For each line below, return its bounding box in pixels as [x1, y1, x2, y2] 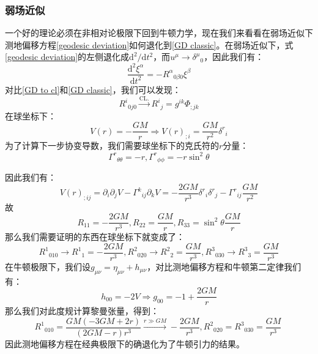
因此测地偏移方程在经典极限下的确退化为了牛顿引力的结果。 [5, 337, 245, 350]
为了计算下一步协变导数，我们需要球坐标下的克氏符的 [5, 139, 219, 152]
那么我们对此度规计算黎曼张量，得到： [5, 304, 159, 317]
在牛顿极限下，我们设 [5, 260, 91, 273]
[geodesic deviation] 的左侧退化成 [5, 50, 130, 63]
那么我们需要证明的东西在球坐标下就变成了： [5, 230, 185, 243]
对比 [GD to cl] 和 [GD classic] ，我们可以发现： [5, 83, 181, 96]
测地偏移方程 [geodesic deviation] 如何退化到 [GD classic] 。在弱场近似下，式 [5, 38, 294, 51]
